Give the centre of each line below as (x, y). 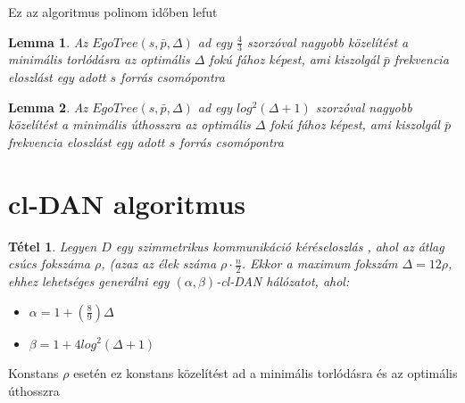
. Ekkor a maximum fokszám (320, 263)
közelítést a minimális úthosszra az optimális (129, 124)
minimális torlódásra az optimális (99, 59)
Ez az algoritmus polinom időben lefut (113, 12)
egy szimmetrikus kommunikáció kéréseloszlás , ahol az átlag (280, 246)
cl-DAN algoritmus (127, 203)
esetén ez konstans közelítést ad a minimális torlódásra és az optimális (266, 373)
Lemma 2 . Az (48, 107)
